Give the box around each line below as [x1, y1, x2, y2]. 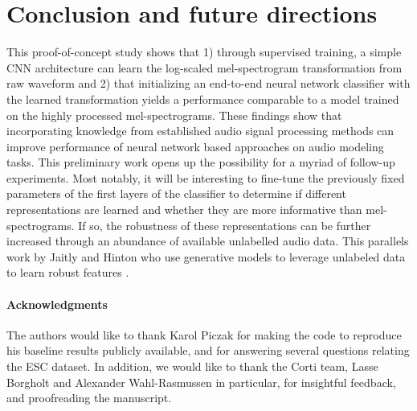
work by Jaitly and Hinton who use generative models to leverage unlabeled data [6, 248, 406, 265]
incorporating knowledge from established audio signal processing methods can [6, 122, 395, 139]
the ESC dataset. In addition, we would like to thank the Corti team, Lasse [6, 358, 378, 375]
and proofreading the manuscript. [6, 389, 172, 406]
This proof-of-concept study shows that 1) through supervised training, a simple [6, 43, 402, 60]
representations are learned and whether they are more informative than [6, 201, 362, 218]
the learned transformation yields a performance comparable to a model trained [6, 90, 399, 107]
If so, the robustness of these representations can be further [78, 216, 371, 233]
